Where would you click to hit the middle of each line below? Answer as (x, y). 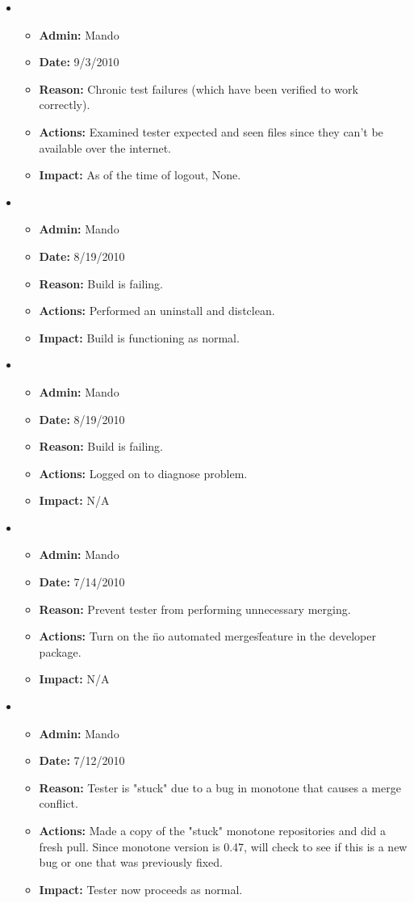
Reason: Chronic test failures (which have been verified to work (199, 88)
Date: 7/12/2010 (82, 760)
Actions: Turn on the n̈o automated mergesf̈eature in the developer (207, 636)
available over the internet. (105, 147)
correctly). (65, 105)
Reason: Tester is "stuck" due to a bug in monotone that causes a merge (220, 787)
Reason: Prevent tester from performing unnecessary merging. (195, 609)
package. (60, 651)
